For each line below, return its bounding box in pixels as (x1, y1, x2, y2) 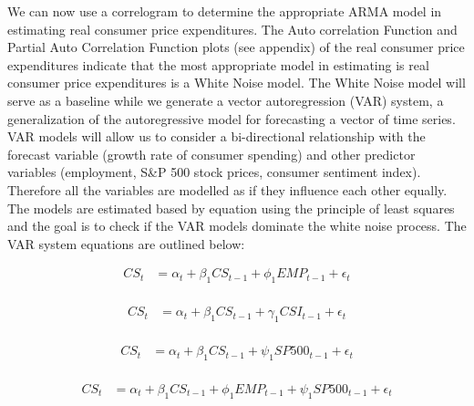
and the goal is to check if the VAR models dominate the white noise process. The (7, 216, 467, 235)
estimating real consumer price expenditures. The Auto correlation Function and (7, 19, 458, 38)
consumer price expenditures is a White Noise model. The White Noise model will (7, 73, 466, 92)
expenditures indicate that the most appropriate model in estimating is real (7, 55, 429, 74)
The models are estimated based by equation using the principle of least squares (7, 198, 455, 217)
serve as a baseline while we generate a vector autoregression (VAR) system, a (7, 90, 444, 109)
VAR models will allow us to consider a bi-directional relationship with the (7, 127, 426, 146)
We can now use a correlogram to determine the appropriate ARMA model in (7, 2, 442, 20)
